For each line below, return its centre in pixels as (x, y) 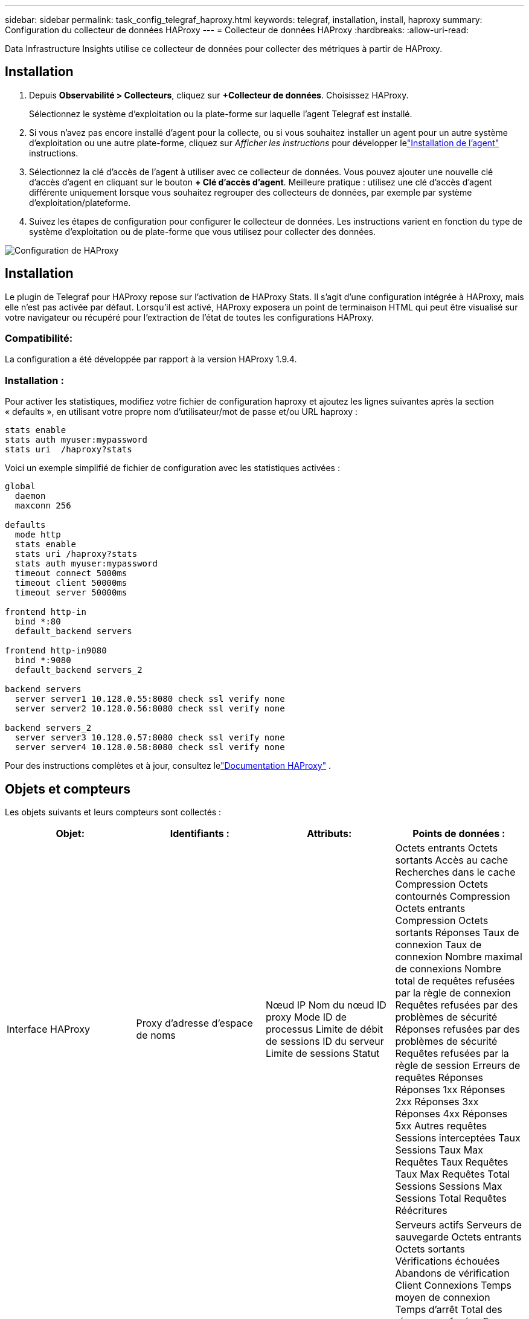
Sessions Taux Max (439, 1150)
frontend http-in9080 (56, 651)
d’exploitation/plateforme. (80, 202)
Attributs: (329, 834)
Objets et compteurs (68, 789)
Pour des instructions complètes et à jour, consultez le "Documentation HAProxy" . (168, 766)
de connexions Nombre (448, 969)
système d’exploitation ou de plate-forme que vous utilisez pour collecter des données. (202, 231)
